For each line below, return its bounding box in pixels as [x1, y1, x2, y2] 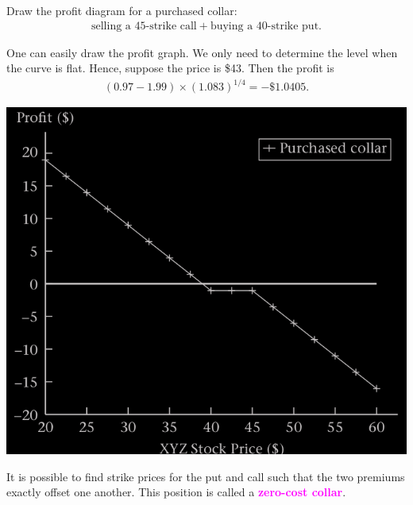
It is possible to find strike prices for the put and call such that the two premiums [6, 468, 405, 484]
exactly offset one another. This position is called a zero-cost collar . [6, 484, 346, 500]
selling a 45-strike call [91, 20, 197, 32]
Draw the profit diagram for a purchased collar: [6, 2, 237, 18]
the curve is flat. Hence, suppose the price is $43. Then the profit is [6, 60, 334, 76]
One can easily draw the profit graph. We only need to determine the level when [6, 44, 398, 60]
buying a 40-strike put [210, 20, 319, 32]
